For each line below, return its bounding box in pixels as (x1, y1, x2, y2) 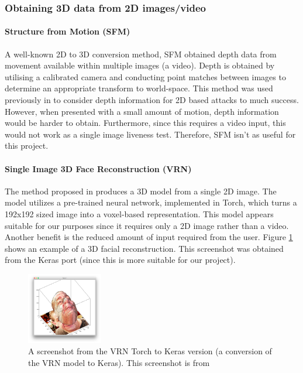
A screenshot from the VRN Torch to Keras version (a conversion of (28, 345, 272, 357)
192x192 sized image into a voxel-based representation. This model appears (5, 207, 274, 220)
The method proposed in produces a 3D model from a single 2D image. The (5, 184, 277, 197)
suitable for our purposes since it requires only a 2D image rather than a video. (5, 219, 289, 231)
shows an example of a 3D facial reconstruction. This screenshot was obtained (5, 242, 284, 254)
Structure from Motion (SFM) (5, 25, 130, 37)
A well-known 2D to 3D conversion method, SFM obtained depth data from (5, 47, 277, 60)
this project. (5, 139, 49, 152)
